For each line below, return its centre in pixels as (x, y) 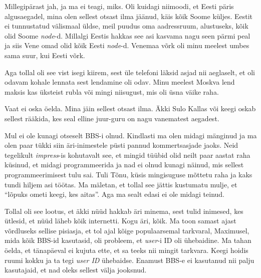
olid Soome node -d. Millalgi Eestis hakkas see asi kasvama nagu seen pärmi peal (127, 35)
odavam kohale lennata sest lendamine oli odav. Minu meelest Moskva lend (120, 82)
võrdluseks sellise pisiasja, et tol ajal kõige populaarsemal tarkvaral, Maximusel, (127, 230)
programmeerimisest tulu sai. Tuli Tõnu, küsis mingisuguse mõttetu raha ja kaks (128, 174)
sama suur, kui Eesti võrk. (45, 55)
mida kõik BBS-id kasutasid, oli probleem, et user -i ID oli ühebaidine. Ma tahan (128, 240)
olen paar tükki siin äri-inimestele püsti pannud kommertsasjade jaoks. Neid (121, 145)
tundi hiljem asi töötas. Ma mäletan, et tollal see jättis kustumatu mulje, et (121, 184)
